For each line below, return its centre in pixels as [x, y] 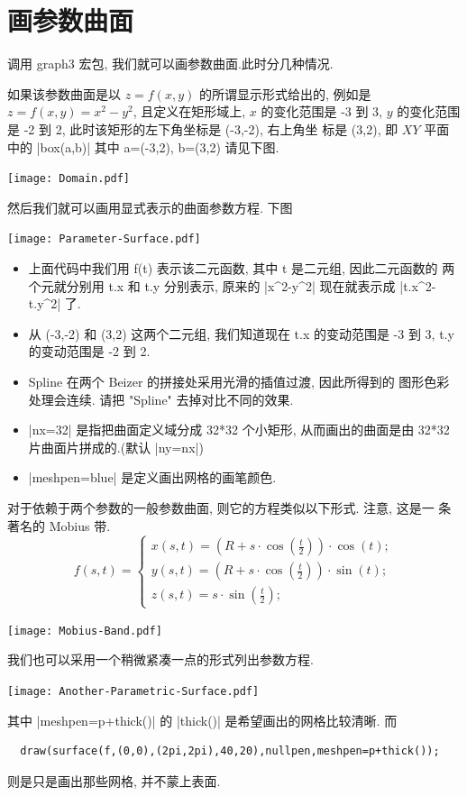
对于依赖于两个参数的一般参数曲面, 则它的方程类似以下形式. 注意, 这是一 [221, 507]
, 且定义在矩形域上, [189, 111]
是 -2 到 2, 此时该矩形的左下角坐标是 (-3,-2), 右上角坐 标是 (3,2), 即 [203, 128]
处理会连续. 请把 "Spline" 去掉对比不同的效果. [161, 399]
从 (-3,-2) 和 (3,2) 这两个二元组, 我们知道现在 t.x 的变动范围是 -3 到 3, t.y [241, 333]
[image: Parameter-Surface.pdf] [104, 239]
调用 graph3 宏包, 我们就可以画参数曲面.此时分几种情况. [170, 64]
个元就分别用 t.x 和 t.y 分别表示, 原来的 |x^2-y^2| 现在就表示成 [212, 285]
